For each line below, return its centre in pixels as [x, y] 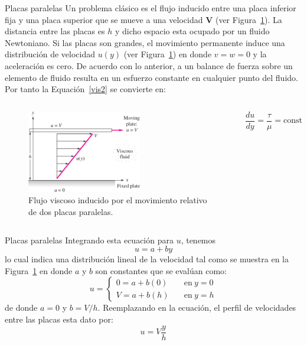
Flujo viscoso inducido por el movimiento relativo [118, 200]
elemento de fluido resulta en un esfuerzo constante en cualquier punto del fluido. [151, 77]
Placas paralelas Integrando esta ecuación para [89, 240]
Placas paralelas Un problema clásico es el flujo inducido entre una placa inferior [151, 8]
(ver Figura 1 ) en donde [168, 54]
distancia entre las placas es [55, 31]
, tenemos [198, 240]
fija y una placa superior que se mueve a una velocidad [104, 19]
